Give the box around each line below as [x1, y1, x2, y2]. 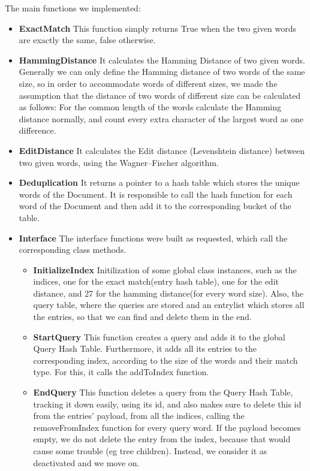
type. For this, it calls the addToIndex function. [33, 366, 209, 378]
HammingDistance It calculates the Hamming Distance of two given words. [19, 53, 305, 66]
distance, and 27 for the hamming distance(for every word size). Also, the [33, 286, 303, 299]
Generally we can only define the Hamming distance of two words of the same [19, 65, 305, 78]
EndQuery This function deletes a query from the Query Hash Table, [33, 386, 293, 398]
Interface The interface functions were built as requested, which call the [19, 231, 288, 244]
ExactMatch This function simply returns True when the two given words [19, 22, 297, 34]
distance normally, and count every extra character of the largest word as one [19, 112, 303, 125]
